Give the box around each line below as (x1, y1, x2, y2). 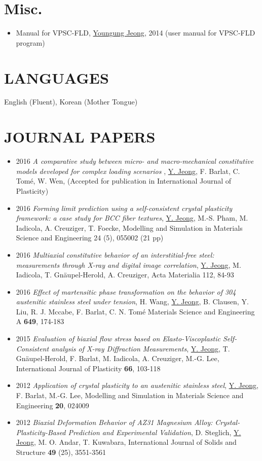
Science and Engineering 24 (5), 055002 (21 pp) (16, 232, 164, 243)
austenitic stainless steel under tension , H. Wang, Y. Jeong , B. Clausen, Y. (16, 296, 249, 307)
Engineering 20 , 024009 (16, 400, 89, 410)
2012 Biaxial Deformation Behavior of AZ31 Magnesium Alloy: (16, 417, 213, 428)
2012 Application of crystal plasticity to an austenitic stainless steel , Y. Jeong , (16, 380, 258, 391)
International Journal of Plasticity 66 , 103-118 (16, 363, 161, 373)
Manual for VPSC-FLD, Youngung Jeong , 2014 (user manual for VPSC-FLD (16, 27, 255, 38)
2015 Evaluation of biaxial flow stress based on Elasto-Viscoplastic (16, 333, 220, 344)
